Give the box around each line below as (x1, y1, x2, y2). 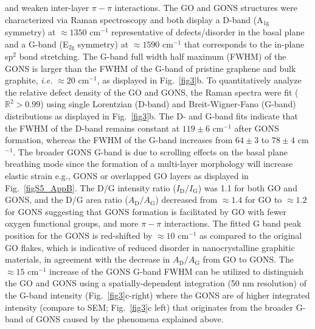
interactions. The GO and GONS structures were (114, 1, 297, 13)
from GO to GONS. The (202, 253, 294, 266)
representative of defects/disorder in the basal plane (111, 26, 305, 38)
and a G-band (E (5, 37, 69, 50)
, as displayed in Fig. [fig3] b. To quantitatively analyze (97, 74, 302, 87)
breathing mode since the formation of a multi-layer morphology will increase (5, 157, 293, 170)
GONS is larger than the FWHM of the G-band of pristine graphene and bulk (5, 62, 296, 74)
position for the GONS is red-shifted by (5, 229, 153, 241)
